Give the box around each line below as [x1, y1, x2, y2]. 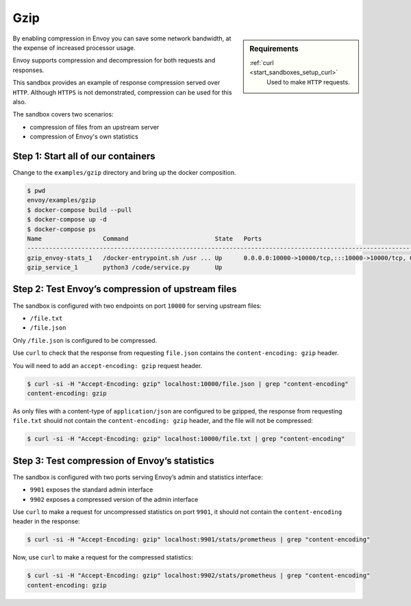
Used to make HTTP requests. [266, 77, 350, 86]
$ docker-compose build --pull [27, 206, 133, 214]
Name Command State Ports [27, 234, 262, 243]
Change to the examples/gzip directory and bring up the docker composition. [12, 168, 236, 176]
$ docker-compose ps [27, 225, 96, 233]
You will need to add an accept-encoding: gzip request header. [12, 361, 203, 369]
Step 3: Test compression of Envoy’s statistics [12, 454, 215, 466]
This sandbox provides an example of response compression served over [12, 79, 221, 87]
